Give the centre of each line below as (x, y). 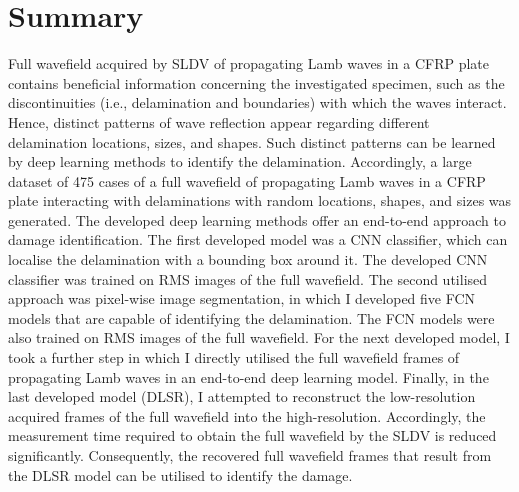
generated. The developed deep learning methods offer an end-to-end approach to (257, 219)
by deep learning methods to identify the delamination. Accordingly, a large (240, 161)
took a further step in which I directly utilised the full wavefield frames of (234, 357)
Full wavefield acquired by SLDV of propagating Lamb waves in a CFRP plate (249, 63)
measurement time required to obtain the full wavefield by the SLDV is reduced (252, 435)
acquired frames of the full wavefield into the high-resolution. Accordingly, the (247, 415)
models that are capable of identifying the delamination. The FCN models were (251, 317)
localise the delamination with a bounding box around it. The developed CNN (248, 259)
